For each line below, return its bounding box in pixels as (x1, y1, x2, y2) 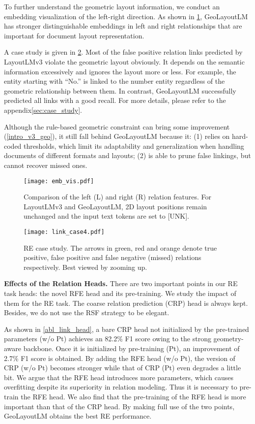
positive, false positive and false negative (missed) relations (24, 252, 201, 262)
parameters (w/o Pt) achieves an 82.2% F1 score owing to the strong (4, 333, 211, 344)
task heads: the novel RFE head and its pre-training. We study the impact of (4, 288, 236, 298)
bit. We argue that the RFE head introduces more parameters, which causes (4, 372, 233, 382)
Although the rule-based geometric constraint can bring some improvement (4, 121, 230, 131)
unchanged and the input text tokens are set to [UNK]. (24, 211, 189, 221)
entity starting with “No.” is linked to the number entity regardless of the (4, 76, 225, 86)
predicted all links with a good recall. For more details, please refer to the (4, 95, 226, 105)
